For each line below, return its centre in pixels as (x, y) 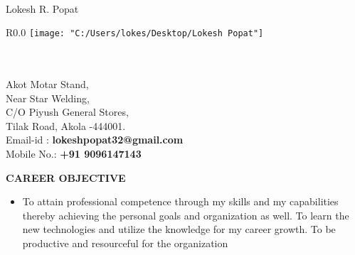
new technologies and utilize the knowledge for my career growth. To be (179, 229)
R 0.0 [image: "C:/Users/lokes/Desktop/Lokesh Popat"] (135, 32)
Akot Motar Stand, (47, 84)
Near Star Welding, (48, 98)
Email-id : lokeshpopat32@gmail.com (95, 140)
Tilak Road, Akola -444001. (66, 125)
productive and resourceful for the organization (125, 243)
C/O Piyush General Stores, (67, 112)
